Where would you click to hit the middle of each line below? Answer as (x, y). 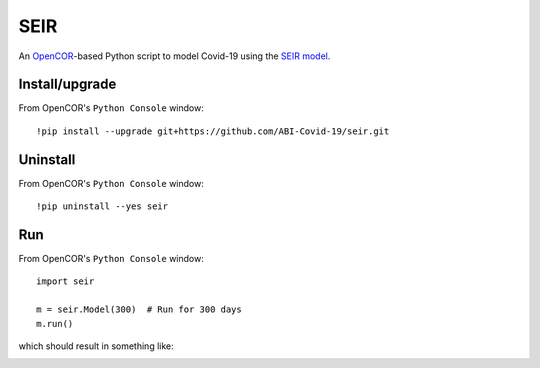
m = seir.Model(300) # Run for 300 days (139, 309)
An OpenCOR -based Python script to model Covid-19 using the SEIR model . (174, 56)
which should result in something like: (96, 346)
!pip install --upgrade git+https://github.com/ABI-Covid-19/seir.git (213, 131)
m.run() (55, 323)
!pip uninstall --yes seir (102, 206)
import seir (65, 281)
